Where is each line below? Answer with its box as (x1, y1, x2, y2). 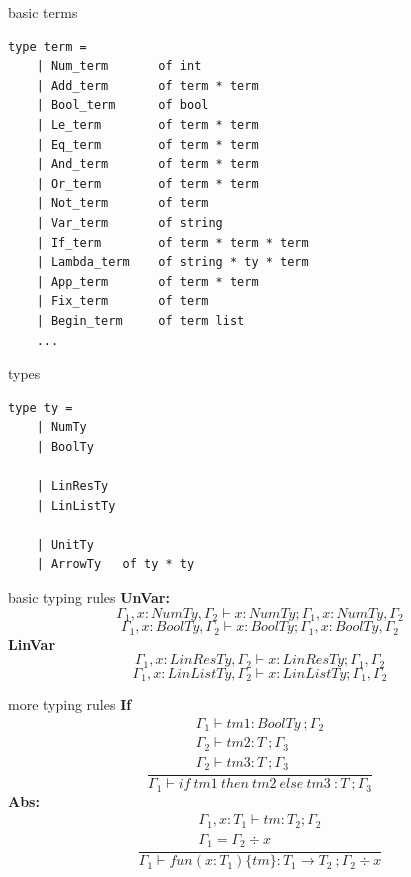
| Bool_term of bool (36, 98, 209, 113)
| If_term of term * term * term (36, 235, 309, 250)
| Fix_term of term (36, 294, 209, 309)
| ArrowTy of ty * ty (36, 557, 195, 572)
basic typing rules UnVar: (8, 587, 170, 608)
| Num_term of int (36, 59, 202, 74)
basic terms (8, 2, 78, 22)
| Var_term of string (36, 215, 223, 230)
